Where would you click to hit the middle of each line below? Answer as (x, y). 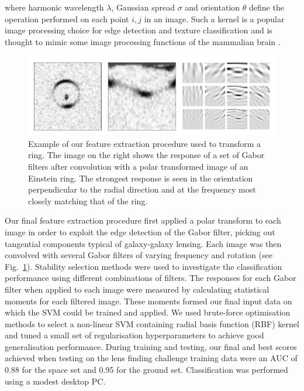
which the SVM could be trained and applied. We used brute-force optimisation (148, 312)
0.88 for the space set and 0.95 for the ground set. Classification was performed (146, 370)
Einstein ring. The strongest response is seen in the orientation (141, 178)
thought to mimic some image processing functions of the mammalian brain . (143, 41)
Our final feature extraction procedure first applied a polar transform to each (143, 220)
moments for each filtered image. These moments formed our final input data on (148, 301)
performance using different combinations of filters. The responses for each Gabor (151, 278)
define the (266, 7)
